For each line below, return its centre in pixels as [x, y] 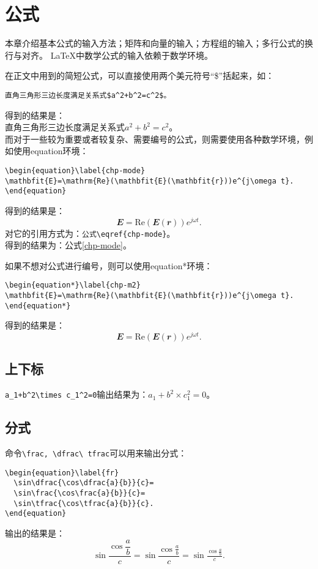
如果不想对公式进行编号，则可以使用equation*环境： [109, 265]
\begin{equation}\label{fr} [62, 473]
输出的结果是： [35, 533]
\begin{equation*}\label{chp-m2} [73, 285]
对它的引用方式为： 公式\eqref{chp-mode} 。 [90, 233]
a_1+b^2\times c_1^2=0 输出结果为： [77, 394]
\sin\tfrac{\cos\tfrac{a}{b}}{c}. [84, 503]
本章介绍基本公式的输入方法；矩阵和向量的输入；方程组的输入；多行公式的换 [159, 43]
